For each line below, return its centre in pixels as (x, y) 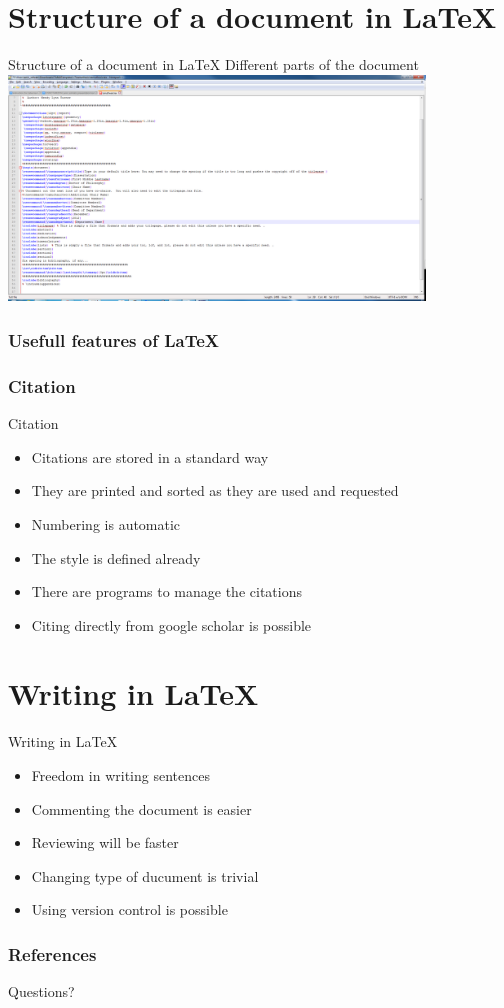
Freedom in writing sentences (120, 775)
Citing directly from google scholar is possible (171, 624)
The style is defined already (116, 557)
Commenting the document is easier (141, 808)
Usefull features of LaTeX (114, 340)
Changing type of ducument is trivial (145, 875)
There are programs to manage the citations (166, 591)
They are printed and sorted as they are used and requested (215, 490)
